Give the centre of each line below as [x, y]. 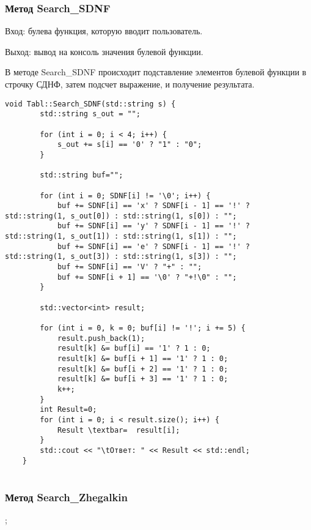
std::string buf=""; [82, 175]
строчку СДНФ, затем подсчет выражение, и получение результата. [130, 84]
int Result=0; [68, 410]
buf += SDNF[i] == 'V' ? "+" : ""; [130, 267]
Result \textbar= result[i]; [119, 430]
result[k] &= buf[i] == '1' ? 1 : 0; [134, 349]
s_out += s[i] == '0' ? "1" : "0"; [130, 145]
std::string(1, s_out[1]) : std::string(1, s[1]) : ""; [121, 237]
